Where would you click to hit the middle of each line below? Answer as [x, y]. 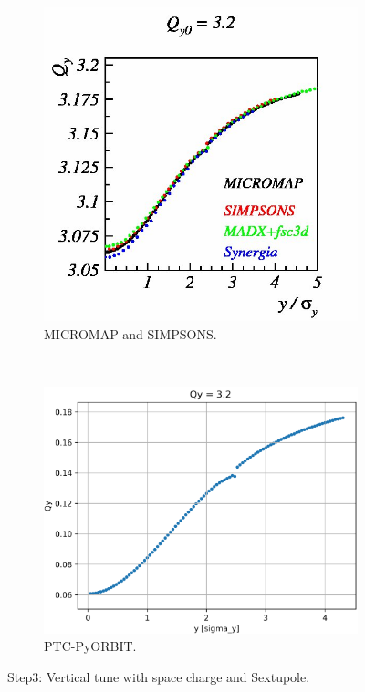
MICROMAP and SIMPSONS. [130, 333]
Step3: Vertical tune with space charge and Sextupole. [159, 677]
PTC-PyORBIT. [90, 646]
